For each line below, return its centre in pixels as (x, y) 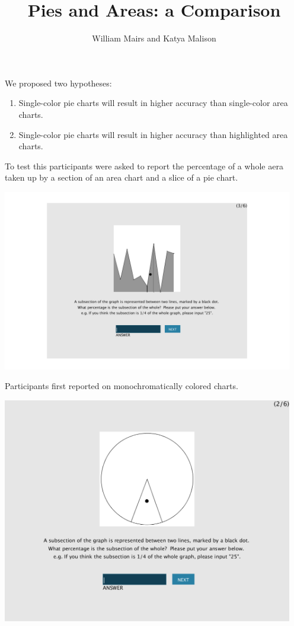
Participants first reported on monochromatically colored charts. (122, 386)
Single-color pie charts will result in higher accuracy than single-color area (153, 103)
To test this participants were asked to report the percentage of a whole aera (144, 166)
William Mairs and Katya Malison (154, 38)
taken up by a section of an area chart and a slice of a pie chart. (122, 177)
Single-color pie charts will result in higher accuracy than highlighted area (153, 134)
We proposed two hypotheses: (58, 83)
